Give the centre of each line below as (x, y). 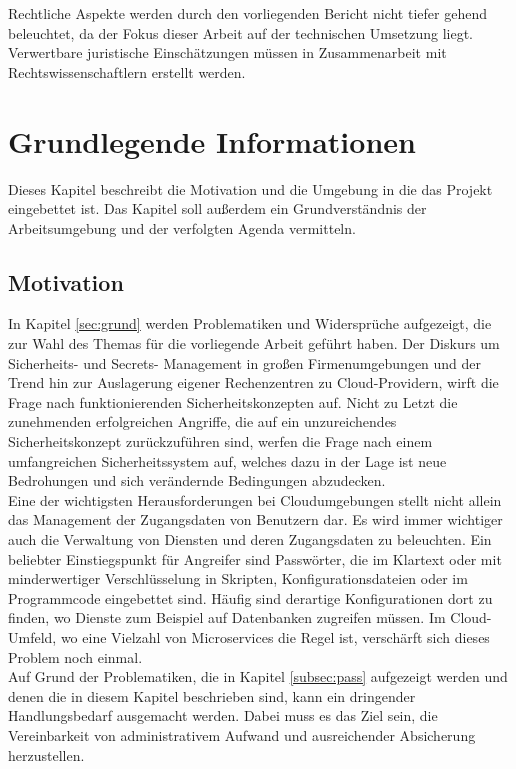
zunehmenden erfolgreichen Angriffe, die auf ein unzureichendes (202, 421)
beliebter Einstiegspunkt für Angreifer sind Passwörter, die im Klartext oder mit (255, 558)
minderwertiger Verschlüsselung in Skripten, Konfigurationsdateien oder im (238, 578)
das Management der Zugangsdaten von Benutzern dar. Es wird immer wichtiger (255, 519)
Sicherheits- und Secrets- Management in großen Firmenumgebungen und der (245, 362)
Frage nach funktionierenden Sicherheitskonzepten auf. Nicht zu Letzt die (233, 401)
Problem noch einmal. (75, 656)
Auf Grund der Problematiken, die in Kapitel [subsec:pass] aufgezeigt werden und (258, 676)
